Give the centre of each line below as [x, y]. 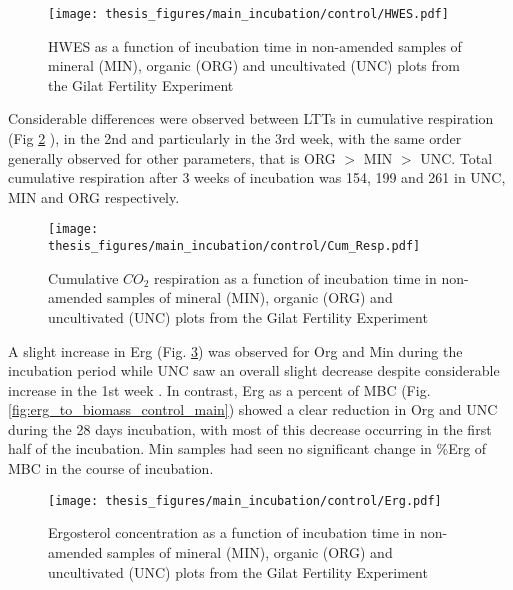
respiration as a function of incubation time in [295, 277]
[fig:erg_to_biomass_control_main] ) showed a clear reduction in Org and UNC [253, 409]
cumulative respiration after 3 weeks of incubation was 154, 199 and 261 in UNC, [257, 177]
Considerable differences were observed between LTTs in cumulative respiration [251, 118]
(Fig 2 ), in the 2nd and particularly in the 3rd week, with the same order [235, 138]
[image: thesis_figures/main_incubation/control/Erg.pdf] [245, 500]
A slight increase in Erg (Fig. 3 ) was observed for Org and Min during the [235, 350]
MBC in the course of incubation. [111, 468]
